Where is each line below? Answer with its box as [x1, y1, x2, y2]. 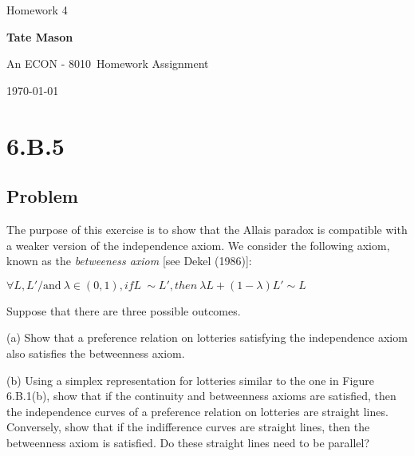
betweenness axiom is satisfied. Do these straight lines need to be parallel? [6, 434, 370, 450]
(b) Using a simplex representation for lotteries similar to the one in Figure [6, 371, 374, 388]
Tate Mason [6, 28, 73, 45]
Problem [6, 184, 78, 208]
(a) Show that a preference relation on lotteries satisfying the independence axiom [6, 329, 408, 346]
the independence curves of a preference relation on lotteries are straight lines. [6, 402, 388, 419]
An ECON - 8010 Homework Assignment [6, 55, 209, 72]
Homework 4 [6, 2, 68, 18]
